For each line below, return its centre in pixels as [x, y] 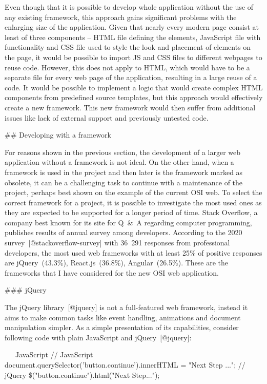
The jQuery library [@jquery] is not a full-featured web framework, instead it [126, 307]
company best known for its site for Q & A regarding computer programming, [128, 222]
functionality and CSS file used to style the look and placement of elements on [128, 47]
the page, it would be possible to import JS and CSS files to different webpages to [133, 57]
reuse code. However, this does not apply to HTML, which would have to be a [127, 67]
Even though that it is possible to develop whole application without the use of [129, 7]
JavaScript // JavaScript [54, 354]
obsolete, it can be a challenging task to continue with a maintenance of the [124, 182]
